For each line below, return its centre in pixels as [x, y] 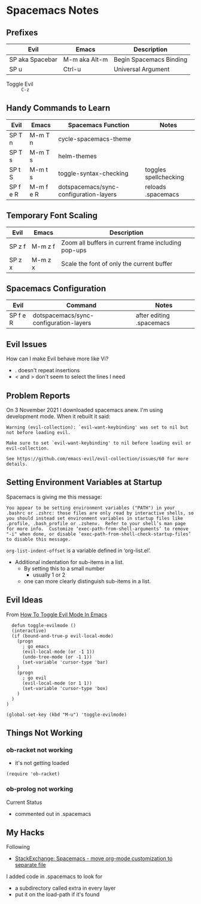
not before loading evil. [38, 433]
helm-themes [77, 156]
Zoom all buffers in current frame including [121, 242]
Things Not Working [45, 733]
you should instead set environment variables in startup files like [95, 518]
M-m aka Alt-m [86, 59]
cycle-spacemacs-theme [95, 138]
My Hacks [25, 833]
